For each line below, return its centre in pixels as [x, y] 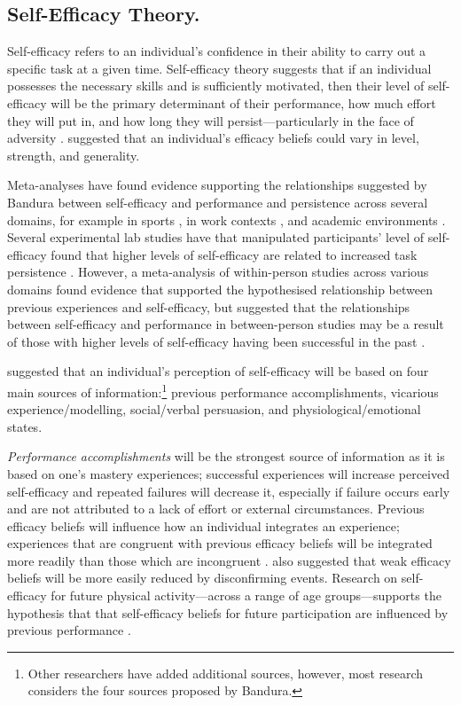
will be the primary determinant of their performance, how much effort [243, 102]
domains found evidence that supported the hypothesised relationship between [220, 289]
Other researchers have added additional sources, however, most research [226, 673]
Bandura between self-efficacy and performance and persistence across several [218, 202]
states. [25, 426]
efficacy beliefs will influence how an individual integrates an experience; [203, 525]
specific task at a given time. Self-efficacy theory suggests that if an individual [219, 68]
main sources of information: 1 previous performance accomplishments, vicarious [223, 390]
